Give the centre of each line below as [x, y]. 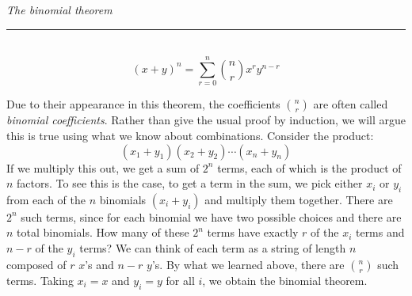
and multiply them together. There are [299, 199]
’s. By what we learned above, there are [248, 264]
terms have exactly [253, 232]
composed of [36, 264]
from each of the [46, 199]
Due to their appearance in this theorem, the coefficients [143, 104]
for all [180, 280]
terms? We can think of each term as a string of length [213, 248]
